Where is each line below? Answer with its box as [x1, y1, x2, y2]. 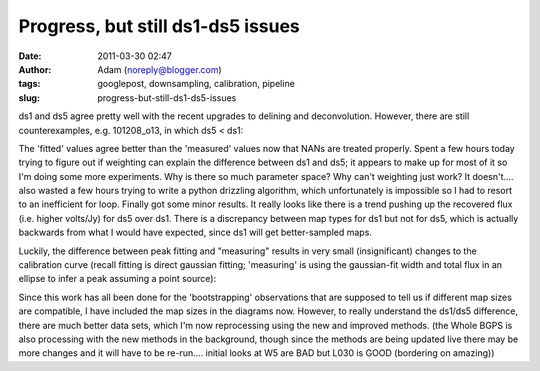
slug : [18, 91, 40, 104]
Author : [18, 63, 52, 75]
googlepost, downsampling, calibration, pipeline [97, 78, 295, 90]
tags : [18, 78, 41, 90]
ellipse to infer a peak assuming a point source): [18, 273, 217, 285]
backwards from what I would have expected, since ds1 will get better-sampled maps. [18, 226, 372, 239]
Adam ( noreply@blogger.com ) [97, 63, 222, 75]
